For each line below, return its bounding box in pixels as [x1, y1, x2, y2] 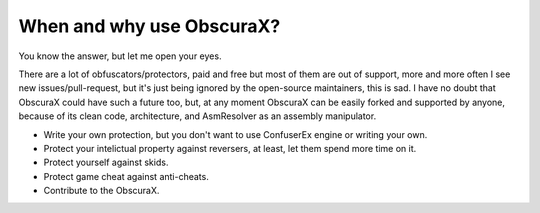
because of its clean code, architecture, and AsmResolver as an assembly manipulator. [18, 110, 377, 122]
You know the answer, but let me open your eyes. [18, 50, 222, 62]
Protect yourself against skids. [43, 156, 169, 169]
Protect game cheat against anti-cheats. [43, 170, 209, 182]
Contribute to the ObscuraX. [43, 185, 160, 197]
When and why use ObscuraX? [18, 15, 281, 37]
